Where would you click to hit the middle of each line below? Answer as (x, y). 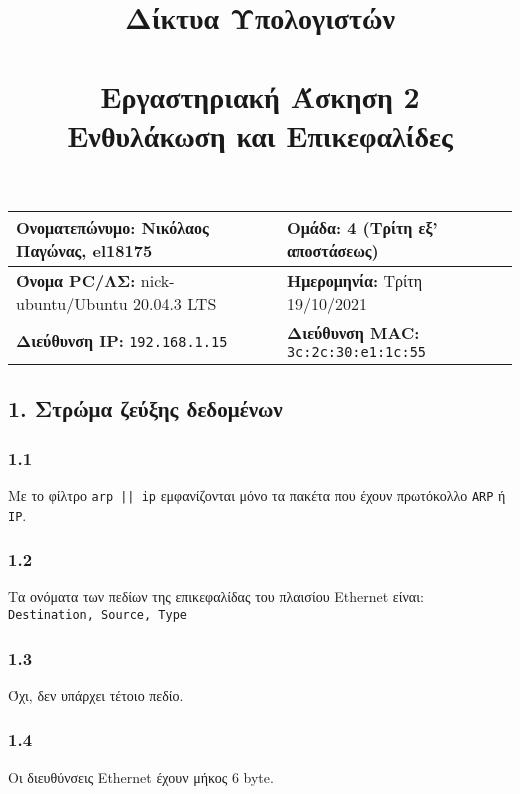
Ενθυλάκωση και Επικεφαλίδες (260, 134)
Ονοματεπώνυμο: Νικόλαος (112, 227)
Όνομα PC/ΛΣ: (76, 280)
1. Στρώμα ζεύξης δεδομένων (145, 408)
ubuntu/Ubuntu (72, 303)
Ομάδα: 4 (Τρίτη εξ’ (362, 227)
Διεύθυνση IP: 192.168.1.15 (122, 340)
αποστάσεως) (332, 250)
